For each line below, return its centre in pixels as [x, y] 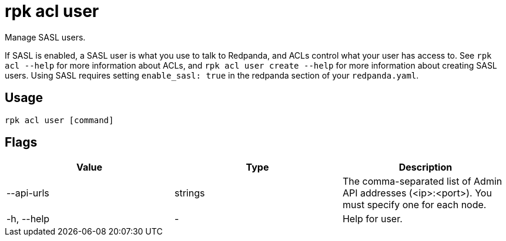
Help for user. [372, 219]
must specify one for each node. [414, 205]
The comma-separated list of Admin [422, 181]
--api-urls [28, 193]
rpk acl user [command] [59, 120]
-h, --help [28, 219]
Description [425, 167]
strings [190, 193]
